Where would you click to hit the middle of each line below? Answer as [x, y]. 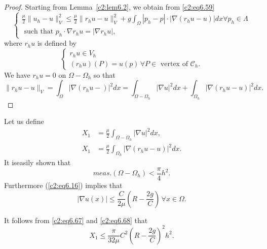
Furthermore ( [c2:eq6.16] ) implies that [63, 185]
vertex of [174, 64]
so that [104, 74]
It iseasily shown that [37, 162]
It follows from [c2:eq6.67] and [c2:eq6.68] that [76, 220]
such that [39, 32]
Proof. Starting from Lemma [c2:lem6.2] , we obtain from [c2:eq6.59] [109, 7]
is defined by [57, 43]
